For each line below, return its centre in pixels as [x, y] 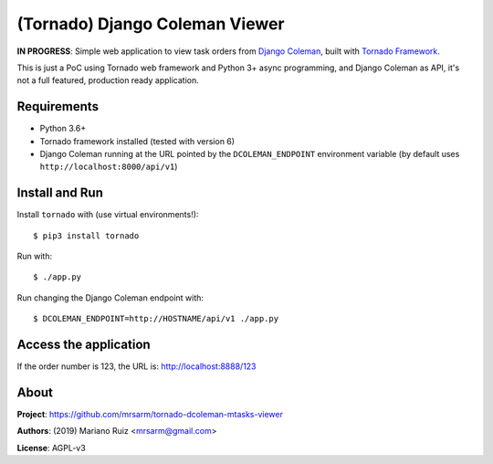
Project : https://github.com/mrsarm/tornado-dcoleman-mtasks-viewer [150, 415]
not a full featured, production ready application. [108, 80]
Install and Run [60, 193]
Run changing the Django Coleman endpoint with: [110, 298]
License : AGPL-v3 [51, 448]
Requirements [58, 106]
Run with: [35, 257]
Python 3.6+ [63, 129]
